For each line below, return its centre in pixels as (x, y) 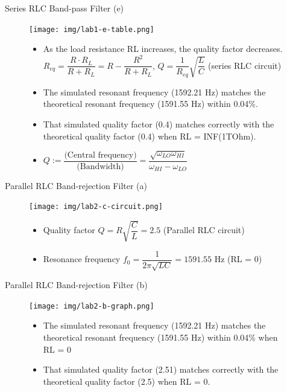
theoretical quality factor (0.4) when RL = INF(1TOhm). (150, 136)
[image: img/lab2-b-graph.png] (92, 306)
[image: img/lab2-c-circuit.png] (96, 207)
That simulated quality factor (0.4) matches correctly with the (159, 124)
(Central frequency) (100, 155)
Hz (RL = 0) (238, 259)
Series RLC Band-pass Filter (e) (65, 8)
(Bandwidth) (100, 166)
